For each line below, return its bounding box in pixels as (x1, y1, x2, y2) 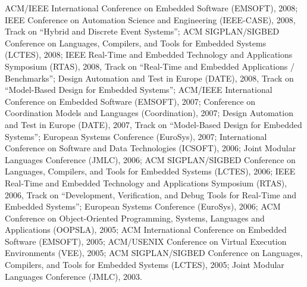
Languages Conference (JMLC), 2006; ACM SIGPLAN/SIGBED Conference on (5, 153, 296, 166)
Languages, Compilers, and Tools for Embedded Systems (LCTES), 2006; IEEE (5, 165, 296, 177)
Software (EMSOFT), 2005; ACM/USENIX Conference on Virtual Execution (5, 235, 287, 247)
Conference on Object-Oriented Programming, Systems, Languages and (5, 211, 265, 224)
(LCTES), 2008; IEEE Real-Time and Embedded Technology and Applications (5, 48, 293, 61)
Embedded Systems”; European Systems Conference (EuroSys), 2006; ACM (5, 200, 281, 213)
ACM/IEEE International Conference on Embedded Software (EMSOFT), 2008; (5, 2, 298, 14)
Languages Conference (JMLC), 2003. (5, 270, 142, 282)
